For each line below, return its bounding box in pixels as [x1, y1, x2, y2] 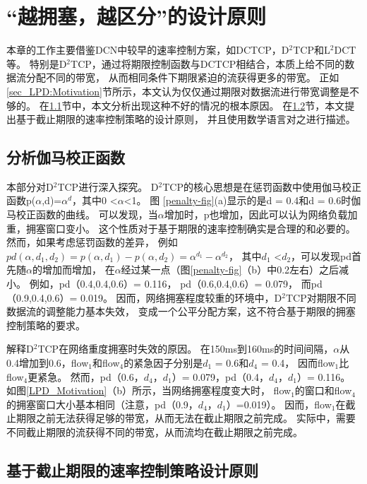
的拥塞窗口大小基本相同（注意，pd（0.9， [6, 396, 198, 411]
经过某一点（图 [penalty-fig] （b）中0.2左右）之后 [121, 262, 339, 277]
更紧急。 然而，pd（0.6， [28, 369, 144, 384]
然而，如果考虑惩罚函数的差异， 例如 [6, 235, 178, 249]
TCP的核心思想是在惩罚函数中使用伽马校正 [162, 179, 361, 194]
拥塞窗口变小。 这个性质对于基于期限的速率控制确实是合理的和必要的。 [25, 220, 356, 235]
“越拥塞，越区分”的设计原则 [6, 1, 266, 30]
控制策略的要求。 [6, 317, 85, 332]
